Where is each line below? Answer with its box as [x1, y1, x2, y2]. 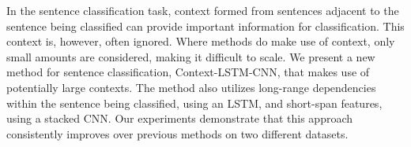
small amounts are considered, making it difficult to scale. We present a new [6, 48, 375, 64]
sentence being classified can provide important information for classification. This [6, 17, 405, 34]
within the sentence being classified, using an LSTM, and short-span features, [6, 94, 383, 111]
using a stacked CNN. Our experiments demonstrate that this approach [6, 110, 353, 127]
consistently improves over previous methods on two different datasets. [6, 125, 349, 141]
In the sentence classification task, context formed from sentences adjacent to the [6, 2, 399, 18]
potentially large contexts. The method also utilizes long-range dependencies [6, 79, 376, 95]
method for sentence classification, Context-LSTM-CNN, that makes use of [6, 64, 370, 80]
